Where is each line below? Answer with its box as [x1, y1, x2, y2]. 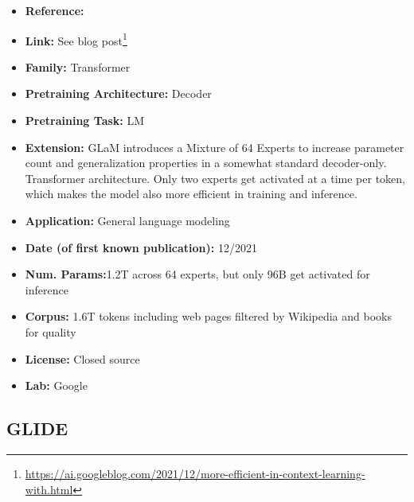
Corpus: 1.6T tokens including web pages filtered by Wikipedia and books [25, 308, 392, 325]
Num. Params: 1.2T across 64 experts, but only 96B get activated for [25, 266, 370, 282]
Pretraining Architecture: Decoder [25, 85, 212, 102]
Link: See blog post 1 [25, 29, 127, 49]
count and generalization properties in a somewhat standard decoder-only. [25, 154, 387, 171]
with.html [25, 481, 73, 497]
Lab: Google [25, 377, 88, 394]
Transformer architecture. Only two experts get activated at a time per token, [25, 169, 405, 186]
